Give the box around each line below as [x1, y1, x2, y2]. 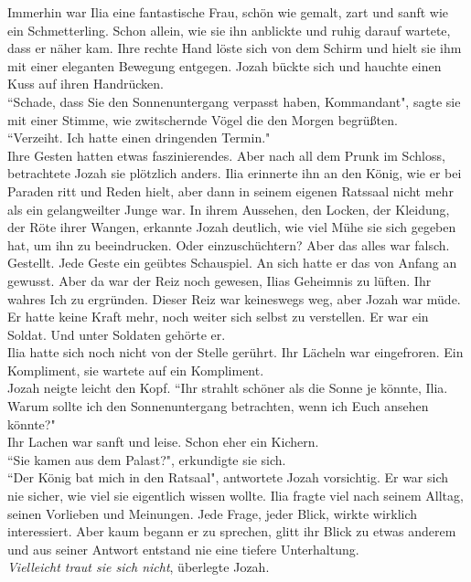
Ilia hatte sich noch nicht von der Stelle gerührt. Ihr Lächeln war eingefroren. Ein [7, 343, 464, 362]
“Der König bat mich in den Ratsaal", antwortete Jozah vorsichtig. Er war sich [7, 468, 449, 487]
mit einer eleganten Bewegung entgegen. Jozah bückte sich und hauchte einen [7, 56, 442, 75]
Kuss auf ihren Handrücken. [7, 74, 164, 93]
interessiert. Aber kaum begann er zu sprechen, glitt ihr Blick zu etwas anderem [7, 522, 456, 541]
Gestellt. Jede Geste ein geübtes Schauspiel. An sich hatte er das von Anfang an [7, 253, 457, 272]
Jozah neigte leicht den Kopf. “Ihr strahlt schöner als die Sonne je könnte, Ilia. [7, 378, 448, 397]
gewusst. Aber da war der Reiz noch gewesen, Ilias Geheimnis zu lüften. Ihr [7, 270, 432, 290]
